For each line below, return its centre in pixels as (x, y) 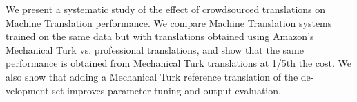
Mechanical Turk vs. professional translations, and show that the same (155, 49)
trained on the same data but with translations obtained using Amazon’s (160, 36)
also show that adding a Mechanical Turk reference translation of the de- (160, 76)
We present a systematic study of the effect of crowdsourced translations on (166, 9)
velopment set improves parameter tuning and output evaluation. (143, 90)
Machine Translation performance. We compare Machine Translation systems (169, 22)
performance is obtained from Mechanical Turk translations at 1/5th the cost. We (179, 63)
